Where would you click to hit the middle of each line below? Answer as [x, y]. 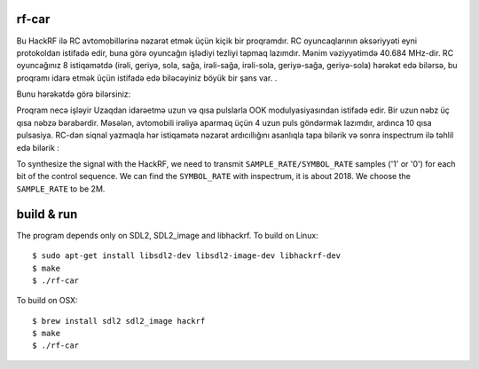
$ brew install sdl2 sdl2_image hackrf [119, 321]
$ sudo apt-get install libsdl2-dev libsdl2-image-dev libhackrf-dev [187, 256]
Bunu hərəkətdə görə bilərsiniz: [74, 94]
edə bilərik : [38, 147]
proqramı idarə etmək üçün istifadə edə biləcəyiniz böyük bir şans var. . [147, 78]
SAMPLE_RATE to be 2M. [61, 188]
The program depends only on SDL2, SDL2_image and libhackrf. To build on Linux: [167, 235]
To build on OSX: [47, 301]
